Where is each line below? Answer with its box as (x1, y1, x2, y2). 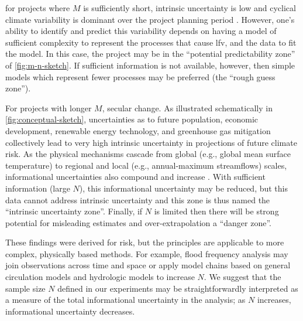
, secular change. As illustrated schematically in (102, 101, 273, 114)
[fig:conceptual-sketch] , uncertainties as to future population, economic (5, 113, 259, 125)
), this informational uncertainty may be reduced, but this (79, 182, 288, 194)
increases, (257, 293, 291, 306)
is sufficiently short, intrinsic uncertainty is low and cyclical (83, 2, 296, 13)
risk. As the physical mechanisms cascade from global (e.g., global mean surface (5, 148, 291, 160)
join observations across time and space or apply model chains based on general (5, 259, 291, 271)
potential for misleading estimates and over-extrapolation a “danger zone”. (5, 216, 271, 228)
